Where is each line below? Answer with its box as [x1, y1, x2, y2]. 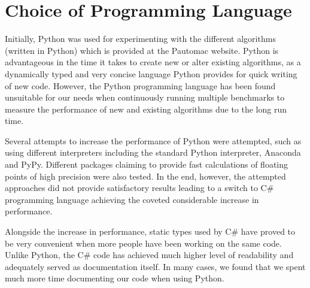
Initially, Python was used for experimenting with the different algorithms [5, 32, 276, 45]
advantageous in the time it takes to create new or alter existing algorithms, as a [5, 56, 301, 68]
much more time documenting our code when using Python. [5, 272, 224, 284]
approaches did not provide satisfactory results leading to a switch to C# [5, 181, 274, 194]
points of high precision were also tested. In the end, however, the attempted [5, 169, 286, 182]
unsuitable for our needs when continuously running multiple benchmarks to [5, 91, 285, 104]
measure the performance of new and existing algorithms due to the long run [5, 102, 287, 115]
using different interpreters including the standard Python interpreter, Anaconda [5, 146, 301, 159]
